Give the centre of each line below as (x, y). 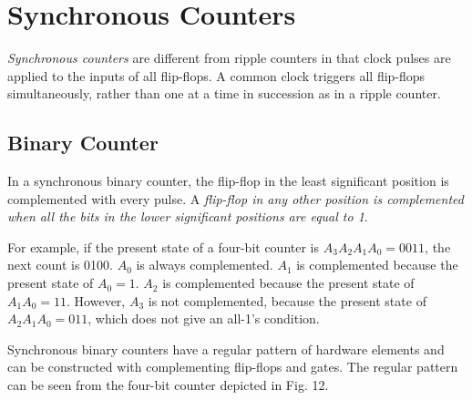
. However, (96, 300)
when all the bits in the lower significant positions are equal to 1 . (188, 216)
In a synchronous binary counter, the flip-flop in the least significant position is (228, 181)
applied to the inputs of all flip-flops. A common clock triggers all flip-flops (216, 75)
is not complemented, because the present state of (287, 300)
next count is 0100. (60, 265)
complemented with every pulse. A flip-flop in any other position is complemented (236, 198)
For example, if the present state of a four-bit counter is (164, 246)
